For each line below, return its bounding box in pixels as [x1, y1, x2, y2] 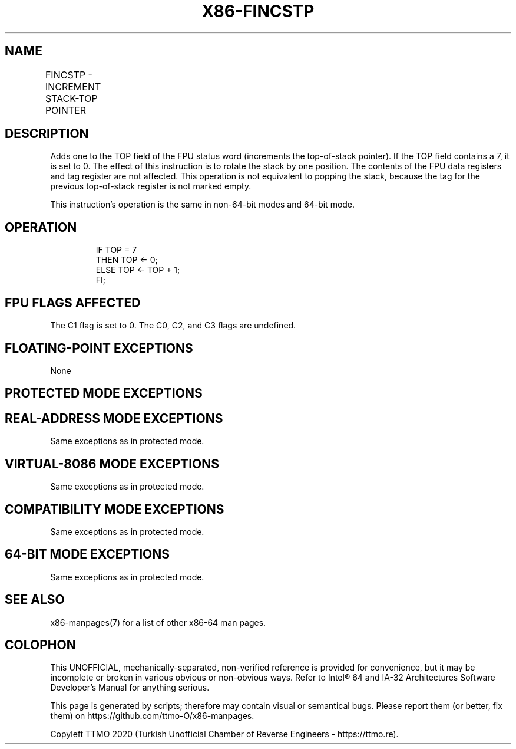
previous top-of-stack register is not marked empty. [50, 181, 252, 192]
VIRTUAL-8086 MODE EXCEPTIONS [5, 456, 219, 471]
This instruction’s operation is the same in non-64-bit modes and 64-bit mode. [50, 199, 355, 210]
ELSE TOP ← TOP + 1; [95, 265, 180, 275]
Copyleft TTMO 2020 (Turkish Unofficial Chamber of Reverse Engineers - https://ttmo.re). [50, 729, 399, 740]
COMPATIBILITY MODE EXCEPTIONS [5, 501, 224, 517]
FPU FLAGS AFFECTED [5, 295, 141, 310]
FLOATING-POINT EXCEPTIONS [5, 340, 193, 356]
